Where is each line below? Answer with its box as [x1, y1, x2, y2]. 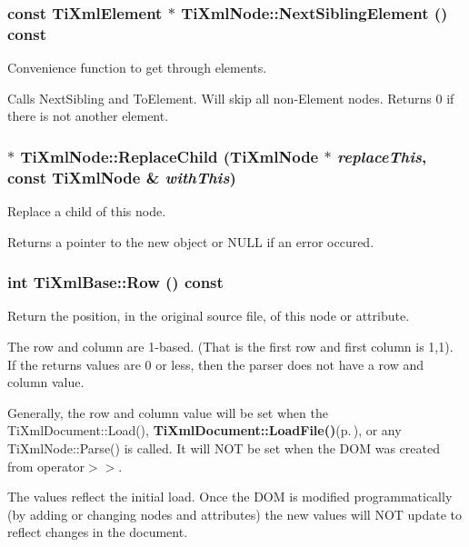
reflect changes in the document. [7, 522, 188, 542]
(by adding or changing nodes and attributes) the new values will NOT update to [7, 504, 463, 523]
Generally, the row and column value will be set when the [7, 403, 328, 422]
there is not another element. [7, 106, 169, 125]
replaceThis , [336, 144, 427, 167]
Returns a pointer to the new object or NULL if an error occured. [7, 232, 374, 251]
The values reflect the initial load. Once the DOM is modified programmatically [7, 487, 453, 506]
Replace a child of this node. [7, 202, 166, 221]
